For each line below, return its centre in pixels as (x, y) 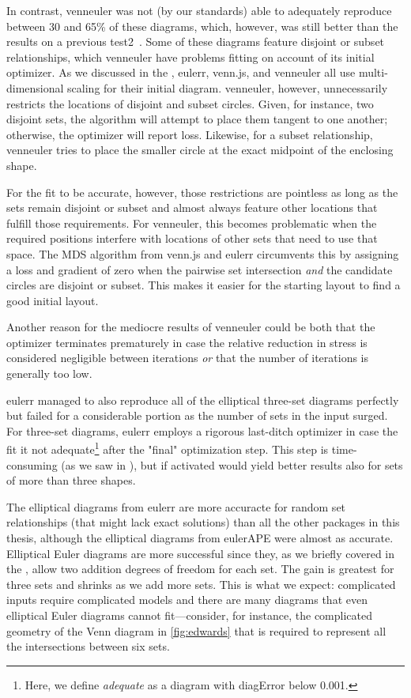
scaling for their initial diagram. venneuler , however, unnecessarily (228, 87)
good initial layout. (53, 300)
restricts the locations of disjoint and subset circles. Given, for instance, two (190, 103)
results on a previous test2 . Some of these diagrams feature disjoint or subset (196, 42)
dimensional (35, 87)
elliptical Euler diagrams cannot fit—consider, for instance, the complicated (189, 615)
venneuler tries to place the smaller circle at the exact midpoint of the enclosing (200, 150)
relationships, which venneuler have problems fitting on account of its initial (190, 57)
